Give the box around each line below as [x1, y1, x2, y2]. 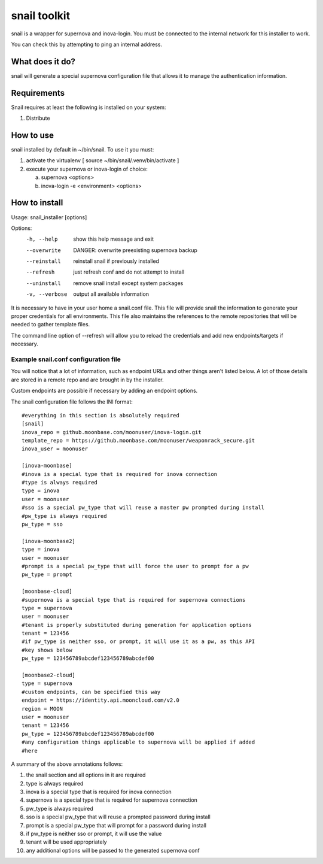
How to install [11, 198, 63, 208]
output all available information [73, 290, 150, 298]
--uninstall [26, 280, 61, 287]
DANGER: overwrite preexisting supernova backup [73, 246, 197, 254]
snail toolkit [11, 9, 71, 22]
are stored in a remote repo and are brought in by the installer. [11, 376, 164, 383]
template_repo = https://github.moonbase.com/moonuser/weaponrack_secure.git [22, 437, 255, 444]
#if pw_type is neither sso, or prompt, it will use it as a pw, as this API [22, 638, 255, 645]
